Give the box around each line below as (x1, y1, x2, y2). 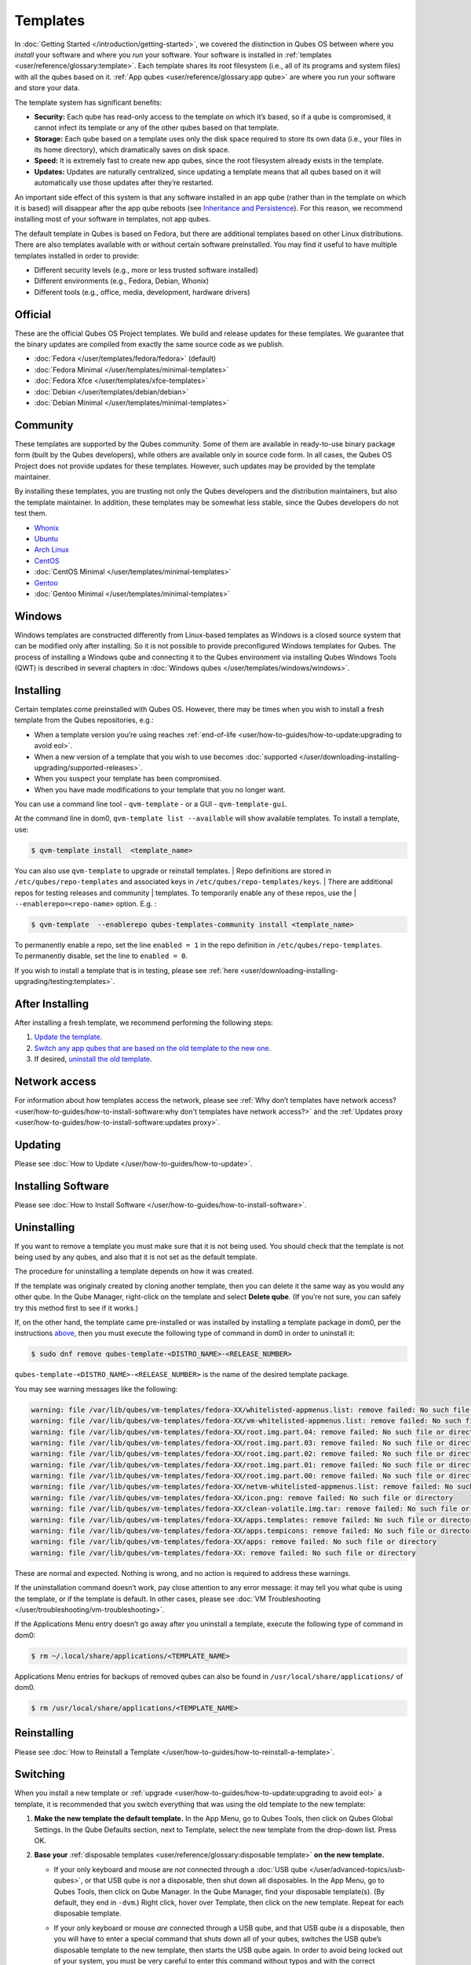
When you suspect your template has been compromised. (34, 774, 221, 784)
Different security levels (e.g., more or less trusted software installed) (34, 265, 259, 274)
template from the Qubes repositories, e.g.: (14, 715, 155, 725)
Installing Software (14, 1179, 109, 1192)
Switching (14, 1768, 66, 1781)
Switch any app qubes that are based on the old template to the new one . (34, 1043, 272, 1052)
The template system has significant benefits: (14, 97, 162, 107)
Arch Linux (34, 545, 70, 554)
